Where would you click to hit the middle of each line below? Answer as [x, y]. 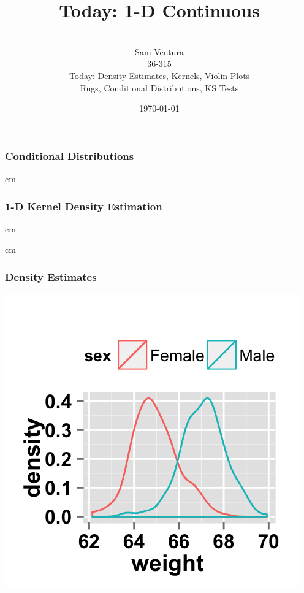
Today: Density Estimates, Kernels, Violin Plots [159, 75]
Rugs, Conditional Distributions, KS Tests [159, 87]
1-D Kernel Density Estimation [84, 206]
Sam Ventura [159, 51]
